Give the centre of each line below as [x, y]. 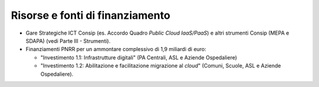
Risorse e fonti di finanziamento [91, 15]
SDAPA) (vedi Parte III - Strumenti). [68, 41]
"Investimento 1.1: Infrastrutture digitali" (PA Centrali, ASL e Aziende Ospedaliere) [139, 57]
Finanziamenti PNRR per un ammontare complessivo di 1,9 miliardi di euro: [116, 49]
